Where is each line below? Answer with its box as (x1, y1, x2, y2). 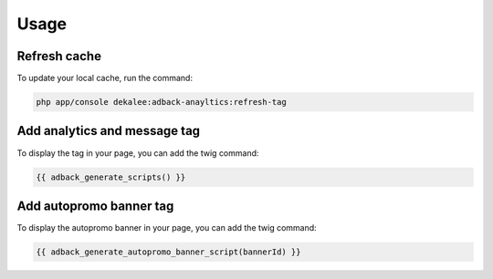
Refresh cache (16, 48, 102, 64)
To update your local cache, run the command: (16, 73, 194, 84)
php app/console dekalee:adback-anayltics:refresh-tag (36, 97, 287, 108)
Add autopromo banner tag (16, 198, 174, 213)
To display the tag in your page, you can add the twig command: (16, 147, 259, 159)
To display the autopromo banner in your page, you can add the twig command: (16, 222, 317, 233)
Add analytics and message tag (16, 123, 201, 139)
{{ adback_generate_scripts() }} (36, 171, 186, 182)
